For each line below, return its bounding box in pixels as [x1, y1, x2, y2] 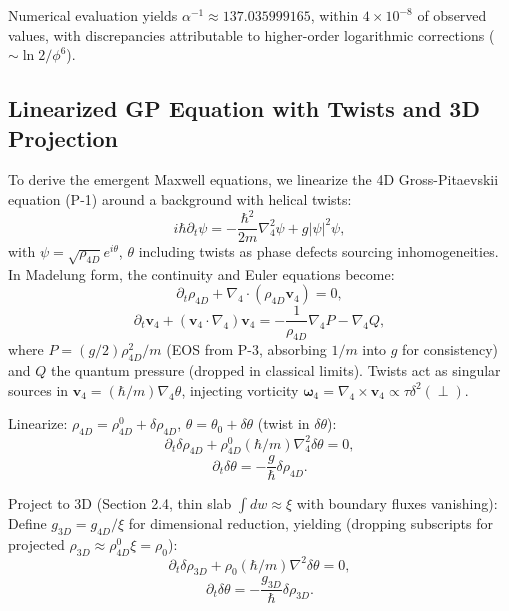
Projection [8, 122, 118, 153]
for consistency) [402, 339, 498, 360]
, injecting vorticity [181, 379, 299, 400]
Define [8, 513, 47, 534]
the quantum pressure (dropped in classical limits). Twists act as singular [50, 360, 501, 381]
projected [8, 534, 65, 555]
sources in [8, 379, 69, 400]
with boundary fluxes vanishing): [296, 493, 498, 514]
